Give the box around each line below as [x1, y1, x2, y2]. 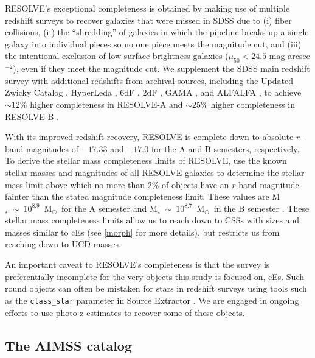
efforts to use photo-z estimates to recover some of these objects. [5, 306, 245, 318]
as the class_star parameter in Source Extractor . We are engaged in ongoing [5, 293, 299, 306]
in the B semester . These [213, 202, 310, 214]
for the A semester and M [61, 202, 157, 214]
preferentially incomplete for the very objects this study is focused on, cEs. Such [5, 270, 304, 283]
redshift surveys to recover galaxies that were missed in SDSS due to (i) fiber [5, 13, 292, 26]
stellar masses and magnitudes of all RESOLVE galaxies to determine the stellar [5, 166, 305, 178]
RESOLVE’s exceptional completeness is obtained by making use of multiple [5, 2, 290, 14]
